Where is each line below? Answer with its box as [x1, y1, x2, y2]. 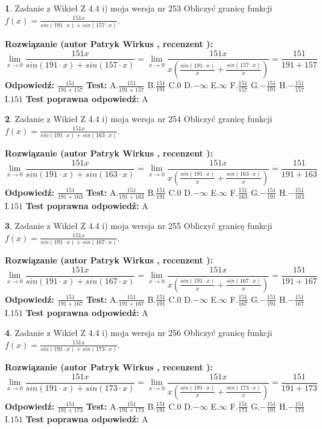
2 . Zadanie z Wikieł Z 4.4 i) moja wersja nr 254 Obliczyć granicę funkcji [5, 112, 273, 125]
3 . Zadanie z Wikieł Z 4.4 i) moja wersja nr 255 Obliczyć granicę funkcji [5, 219, 273, 232]
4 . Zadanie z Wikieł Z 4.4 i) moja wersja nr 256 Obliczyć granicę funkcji [5, 326, 273, 339]
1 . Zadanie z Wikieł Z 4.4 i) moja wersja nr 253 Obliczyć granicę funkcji [5, 2, 273, 14]
